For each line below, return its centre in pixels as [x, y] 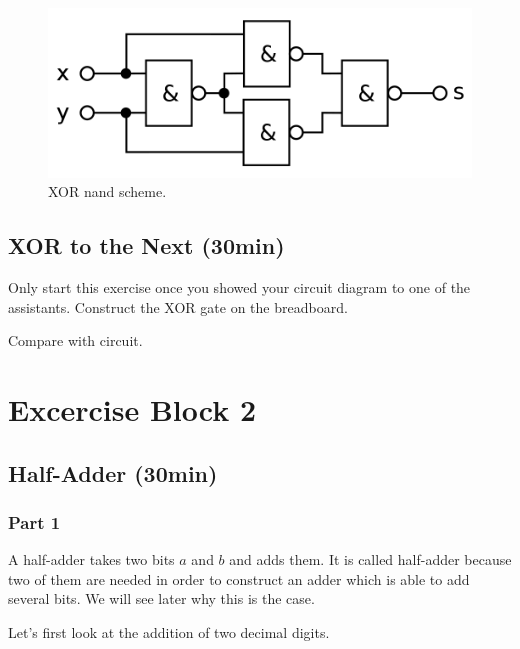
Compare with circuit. [75, 340]
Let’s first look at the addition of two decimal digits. [169, 631]
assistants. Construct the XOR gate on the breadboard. [178, 306]
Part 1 [34, 521]
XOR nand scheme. [107, 191]
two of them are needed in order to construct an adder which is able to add [239, 578]
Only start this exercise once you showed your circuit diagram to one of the [239, 286]
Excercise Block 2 [132, 408]
